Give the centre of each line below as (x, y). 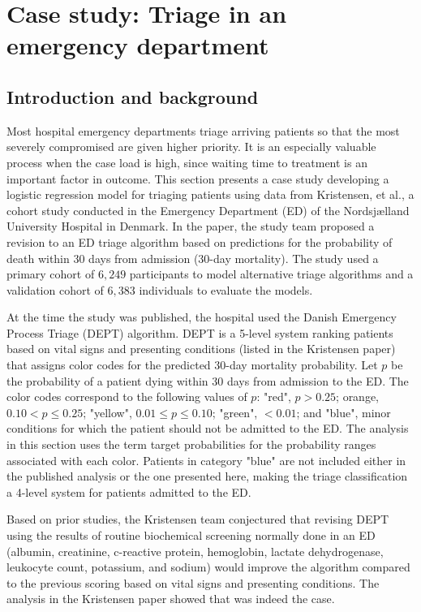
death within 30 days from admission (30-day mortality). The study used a (193, 258)
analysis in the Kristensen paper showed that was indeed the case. (171, 599)
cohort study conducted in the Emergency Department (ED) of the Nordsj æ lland (208, 210)
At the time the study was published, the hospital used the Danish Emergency (202, 317)
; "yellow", (107, 412)
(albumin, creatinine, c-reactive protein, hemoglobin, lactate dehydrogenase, (195, 551)
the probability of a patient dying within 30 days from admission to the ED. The (208, 380)
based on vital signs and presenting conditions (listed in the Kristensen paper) (201, 349)
